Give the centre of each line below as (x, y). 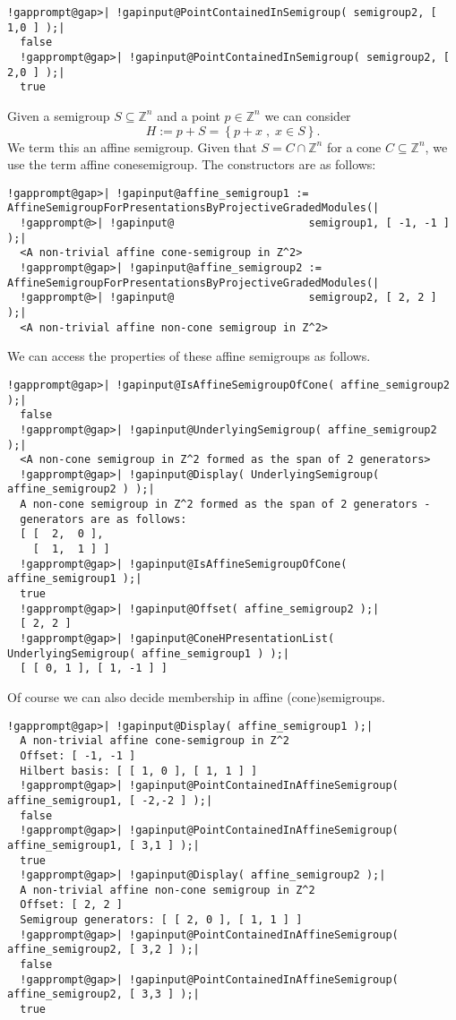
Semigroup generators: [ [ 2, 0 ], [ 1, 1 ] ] (161, 920)
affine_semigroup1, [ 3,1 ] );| (103, 845)
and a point (189, 115)
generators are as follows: (103, 519)
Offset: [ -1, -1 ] (78, 755)
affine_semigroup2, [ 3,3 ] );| (103, 994)
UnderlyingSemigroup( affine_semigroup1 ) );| (148, 653)
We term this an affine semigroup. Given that (132, 146)
